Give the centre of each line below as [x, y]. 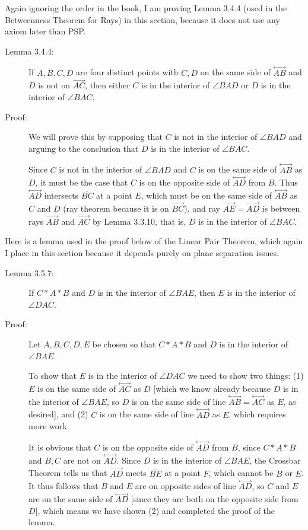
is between [281, 208]
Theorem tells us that [68, 473]
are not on [82, 460]
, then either [107, 85]
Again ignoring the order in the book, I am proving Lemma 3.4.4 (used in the [146, 8]
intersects [61, 195]
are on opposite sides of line [185, 486]
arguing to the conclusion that [84, 148]
